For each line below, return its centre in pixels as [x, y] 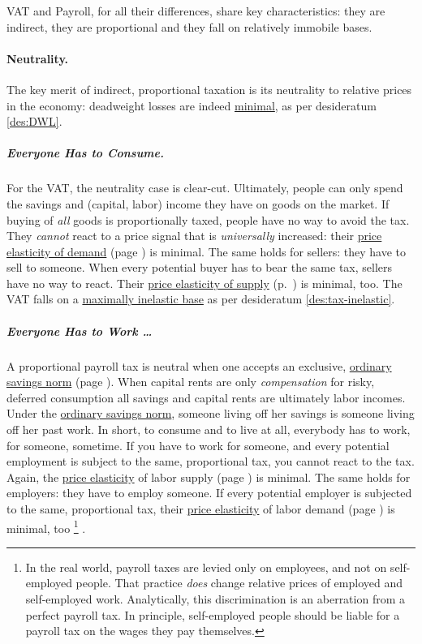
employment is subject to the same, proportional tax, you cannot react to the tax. [211, 461]
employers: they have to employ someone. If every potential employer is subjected [209, 493]
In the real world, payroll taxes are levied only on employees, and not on [206, 567]
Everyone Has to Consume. [86, 153]
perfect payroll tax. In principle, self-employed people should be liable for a [213, 614]
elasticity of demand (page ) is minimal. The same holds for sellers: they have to [207, 251]
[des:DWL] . [34, 121]
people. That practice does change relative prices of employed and [239, 583]
